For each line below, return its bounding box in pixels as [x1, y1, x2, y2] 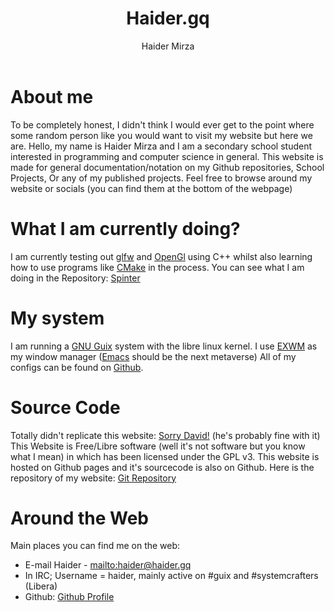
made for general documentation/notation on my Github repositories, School [10, 161, 325, 173]
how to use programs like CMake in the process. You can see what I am [10, 261, 305, 273]
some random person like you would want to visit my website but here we [10, 129, 313, 141]
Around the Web [10, 507, 149, 529]
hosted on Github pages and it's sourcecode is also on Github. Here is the [10, 461, 315, 473]
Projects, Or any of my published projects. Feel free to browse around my [10, 172, 313, 184]
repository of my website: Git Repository [10, 472, 177, 484]
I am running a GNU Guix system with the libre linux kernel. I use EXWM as [10, 340, 318, 352]
